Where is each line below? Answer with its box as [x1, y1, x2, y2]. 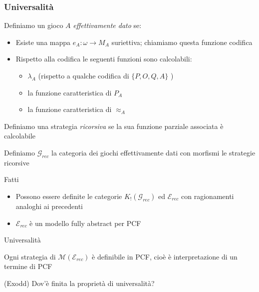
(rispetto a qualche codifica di [38, 70, 129, 80]
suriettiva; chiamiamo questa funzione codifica [111, 36, 253, 47]
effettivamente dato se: [73, 20, 142, 30]
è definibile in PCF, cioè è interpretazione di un [92, 251, 238, 261]
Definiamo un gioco [4, 20, 63, 30]
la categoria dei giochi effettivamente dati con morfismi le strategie [51, 147, 256, 157]
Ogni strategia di [4, 251, 56, 261]
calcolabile [4, 130, 35, 141]
